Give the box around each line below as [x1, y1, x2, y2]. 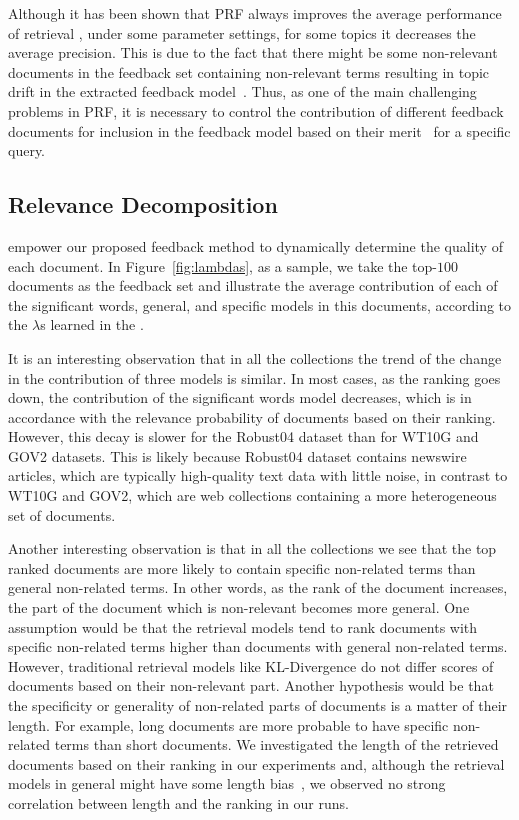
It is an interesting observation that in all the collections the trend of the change [8, 347, 502, 368]
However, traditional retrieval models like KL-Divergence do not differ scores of [8, 655, 494, 676]
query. [8, 140, 46, 161]
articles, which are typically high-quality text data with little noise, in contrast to [8, 465, 508, 486]
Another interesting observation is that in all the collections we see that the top [8, 538, 497, 559]
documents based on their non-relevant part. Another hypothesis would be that [8, 675, 494, 696]
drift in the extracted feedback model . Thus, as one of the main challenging [8, 81, 477, 102]
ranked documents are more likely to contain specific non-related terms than [8, 557, 476, 578]
